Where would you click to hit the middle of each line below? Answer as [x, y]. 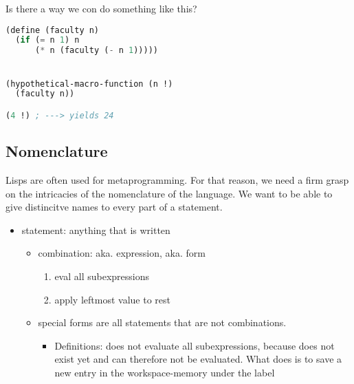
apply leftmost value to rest [112, 299]
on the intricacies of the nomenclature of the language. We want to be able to [169, 193]
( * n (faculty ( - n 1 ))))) [96, 51]
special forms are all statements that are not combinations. [162, 322]
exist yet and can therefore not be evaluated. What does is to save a [198, 359]
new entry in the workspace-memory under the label [165, 372]
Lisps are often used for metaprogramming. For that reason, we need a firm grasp [177, 180]
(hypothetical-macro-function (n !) [89, 84]
